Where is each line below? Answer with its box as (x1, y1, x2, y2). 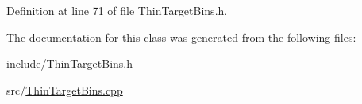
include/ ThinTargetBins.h (6, 55, 133, 72)
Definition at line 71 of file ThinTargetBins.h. (6, 2, 228, 18)
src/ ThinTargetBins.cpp (6, 81, 123, 98)
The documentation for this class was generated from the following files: (6, 28, 356, 45)
